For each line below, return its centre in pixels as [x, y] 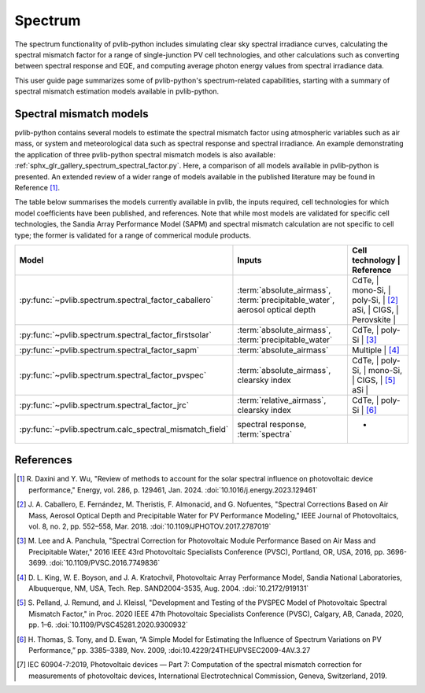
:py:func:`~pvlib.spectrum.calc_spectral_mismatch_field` [124, 429]
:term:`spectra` [265, 434]
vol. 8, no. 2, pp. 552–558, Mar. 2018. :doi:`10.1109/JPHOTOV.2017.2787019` [150, 526]
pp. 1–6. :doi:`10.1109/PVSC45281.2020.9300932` [108, 625]
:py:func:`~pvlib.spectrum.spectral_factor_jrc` [104, 405]
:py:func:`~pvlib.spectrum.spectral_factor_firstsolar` [115, 334]
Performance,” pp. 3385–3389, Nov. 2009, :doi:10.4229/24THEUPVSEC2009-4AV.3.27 [170, 650]
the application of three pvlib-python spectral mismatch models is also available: [145, 154]
